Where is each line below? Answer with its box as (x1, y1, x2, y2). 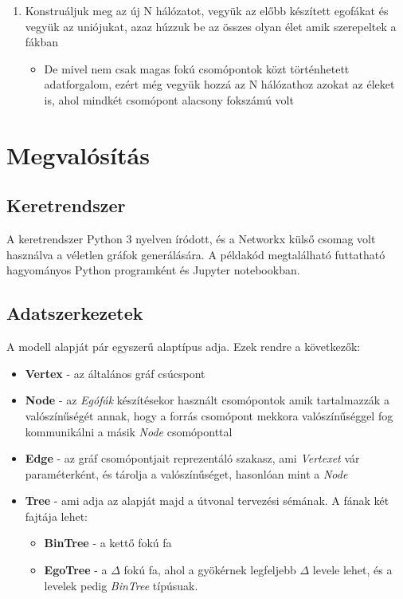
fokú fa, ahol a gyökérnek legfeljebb (123, 562, 296, 578)
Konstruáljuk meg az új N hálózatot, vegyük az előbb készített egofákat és (25, 2, 389, 18)
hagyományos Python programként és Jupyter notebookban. (6, 262, 300, 278)
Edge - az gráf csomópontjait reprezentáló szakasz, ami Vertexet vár (25, 450, 360, 467)
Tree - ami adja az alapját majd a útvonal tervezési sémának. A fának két (25, 492, 389, 509)
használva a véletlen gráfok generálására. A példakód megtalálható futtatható (6, 246, 385, 262)
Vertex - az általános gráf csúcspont (25, 365, 205, 381)
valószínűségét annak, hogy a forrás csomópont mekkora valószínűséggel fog (25, 407, 393, 424)
